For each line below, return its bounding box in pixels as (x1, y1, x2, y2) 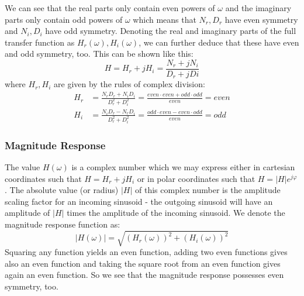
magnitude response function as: (5, 218, 120, 230)
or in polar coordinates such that (137, 172, 255, 184)
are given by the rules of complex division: (54, 78, 205, 90)
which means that (133, 13, 196, 25)
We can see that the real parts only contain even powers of (5, 2, 215, 13)
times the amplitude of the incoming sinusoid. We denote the (67, 206, 285, 219)
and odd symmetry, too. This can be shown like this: (5, 47, 194, 60)
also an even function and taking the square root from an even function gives (5, 257, 281, 269)
